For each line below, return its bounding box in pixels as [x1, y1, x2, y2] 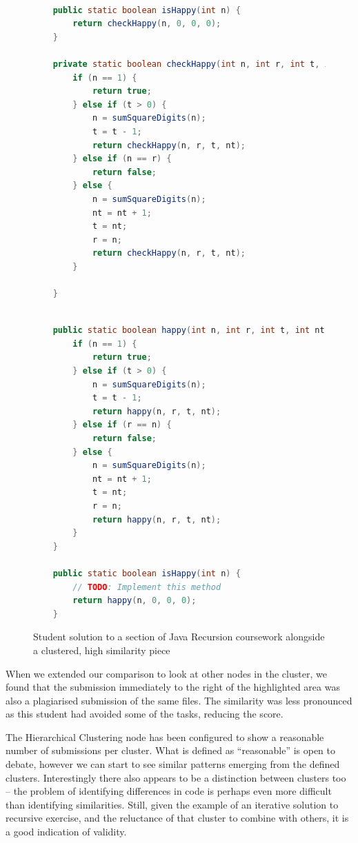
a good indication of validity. [6, 824, 127, 839]
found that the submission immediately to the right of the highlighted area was [6, 680, 340, 694]
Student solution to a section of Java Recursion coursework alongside [33, 629, 325, 644]
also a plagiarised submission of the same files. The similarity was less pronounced [6, 693, 352, 707]
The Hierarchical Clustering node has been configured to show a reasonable [6, 729, 324, 744]
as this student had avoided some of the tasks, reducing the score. [6, 707, 284, 721]
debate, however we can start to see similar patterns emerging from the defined [6, 757, 340, 771]
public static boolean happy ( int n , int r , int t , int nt [52, 325, 325, 336]
